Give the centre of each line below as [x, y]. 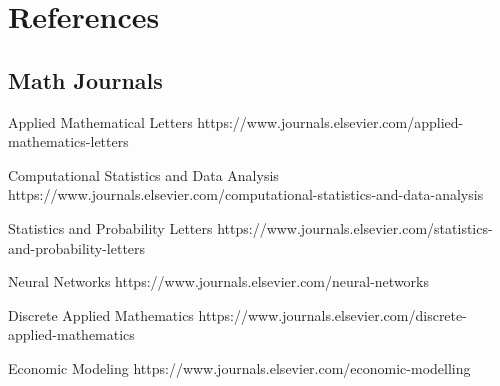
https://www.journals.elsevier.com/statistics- [355, 227]
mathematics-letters [68, 141]
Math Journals [85, 79]
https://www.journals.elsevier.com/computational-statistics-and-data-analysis [246, 194]
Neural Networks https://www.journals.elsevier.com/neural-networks [219, 281]
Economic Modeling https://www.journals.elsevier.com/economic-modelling [239, 367]
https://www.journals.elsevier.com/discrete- [332, 314]
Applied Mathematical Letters [100, 121]
